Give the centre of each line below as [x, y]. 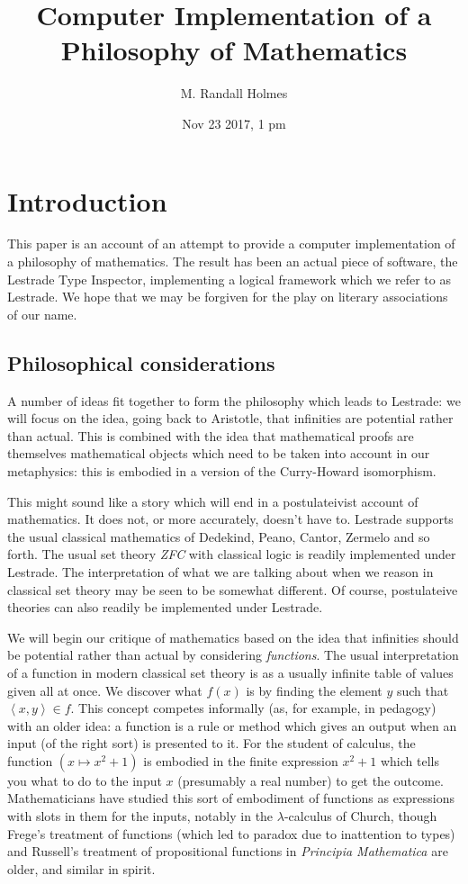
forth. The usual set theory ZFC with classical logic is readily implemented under [232, 554]
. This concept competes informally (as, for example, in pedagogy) [253, 708]
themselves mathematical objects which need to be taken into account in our [219, 453]
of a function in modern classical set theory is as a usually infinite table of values [230, 672]
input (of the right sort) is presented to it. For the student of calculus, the [211, 743]
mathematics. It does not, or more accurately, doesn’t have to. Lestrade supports [230, 519]
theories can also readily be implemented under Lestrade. [165, 607]
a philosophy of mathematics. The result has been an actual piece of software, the [233, 262]
